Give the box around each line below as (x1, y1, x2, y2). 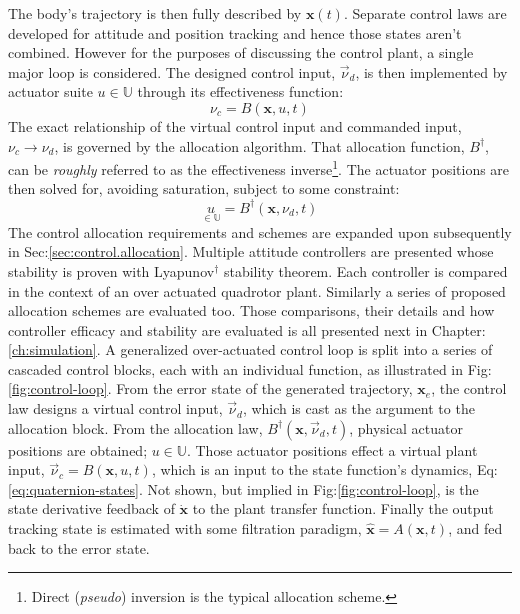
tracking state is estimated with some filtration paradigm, (8, 518, 362, 539)
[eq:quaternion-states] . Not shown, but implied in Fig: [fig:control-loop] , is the (8, 478, 479, 499)
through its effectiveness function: (137, 81, 344, 102)
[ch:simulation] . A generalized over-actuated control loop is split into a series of (8, 339, 493, 360)
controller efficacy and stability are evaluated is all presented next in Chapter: (8, 319, 486, 340)
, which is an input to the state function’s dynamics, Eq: (151, 459, 498, 480)
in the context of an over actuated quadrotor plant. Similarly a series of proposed (8, 280, 506, 301)
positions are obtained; (8, 439, 148, 460)
